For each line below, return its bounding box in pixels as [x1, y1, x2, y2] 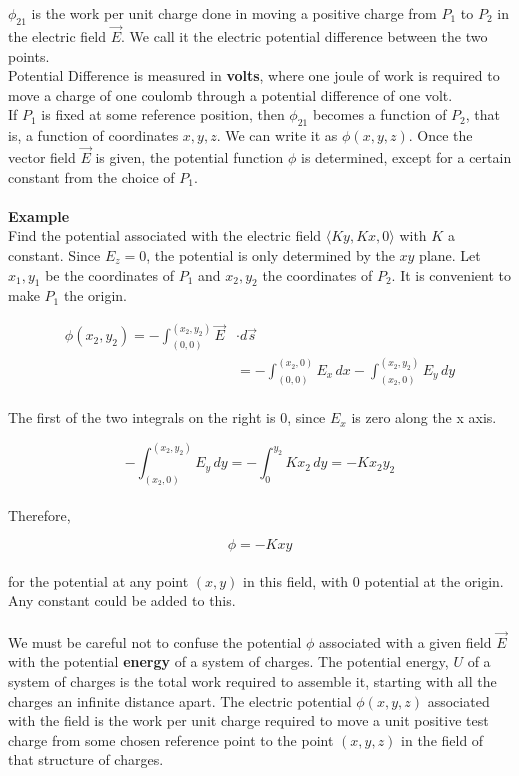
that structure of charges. [8, 749, 164, 770]
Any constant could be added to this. [8, 590, 236, 611]
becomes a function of [312, 104, 447, 125]
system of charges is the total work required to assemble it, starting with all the [8, 671, 497, 692]
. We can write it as [216, 125, 338, 146]
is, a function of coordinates [8, 125, 179, 146]
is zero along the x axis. [351, 407, 497, 428]
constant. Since [8, 244, 101, 265]
